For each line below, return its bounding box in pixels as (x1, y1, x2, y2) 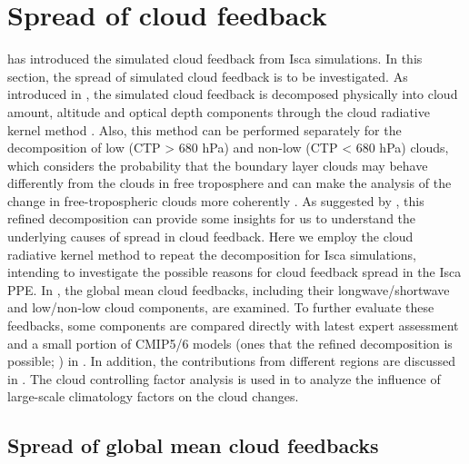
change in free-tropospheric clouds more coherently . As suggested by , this (7, 191, 424, 210)
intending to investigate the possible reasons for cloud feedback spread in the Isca (7, 262, 462, 281)
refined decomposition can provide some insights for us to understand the (7, 209, 416, 228)
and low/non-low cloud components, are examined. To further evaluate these (7, 298, 434, 317)
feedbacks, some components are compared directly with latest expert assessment (7, 316, 459, 335)
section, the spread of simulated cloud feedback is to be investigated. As (7, 66, 408, 85)
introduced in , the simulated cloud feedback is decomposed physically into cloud (7, 84, 458, 104)
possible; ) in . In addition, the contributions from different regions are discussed (7, 351, 456, 370)
